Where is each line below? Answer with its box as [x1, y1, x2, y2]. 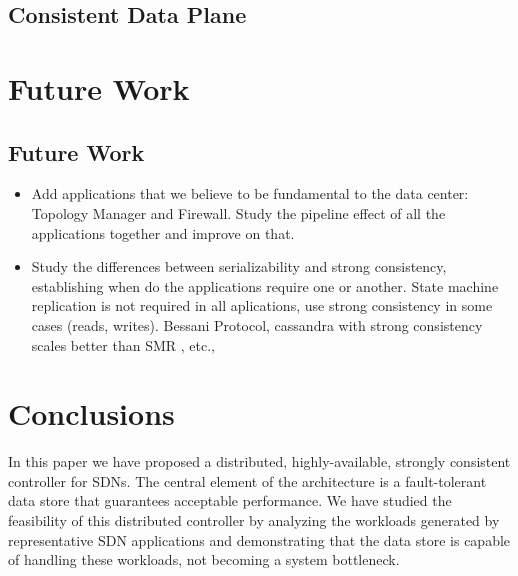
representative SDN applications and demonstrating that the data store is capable [8, 529, 511, 550]
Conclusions [8, 393, 175, 434]
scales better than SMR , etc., [31, 334, 215, 355]
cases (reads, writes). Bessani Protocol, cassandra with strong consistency [31, 314, 483, 335]
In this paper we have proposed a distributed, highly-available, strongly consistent [8, 451, 511, 472]
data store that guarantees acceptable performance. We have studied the [8, 490, 452, 511]
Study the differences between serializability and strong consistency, [31, 256, 447, 277]
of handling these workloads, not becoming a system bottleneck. [8, 549, 400, 570]
